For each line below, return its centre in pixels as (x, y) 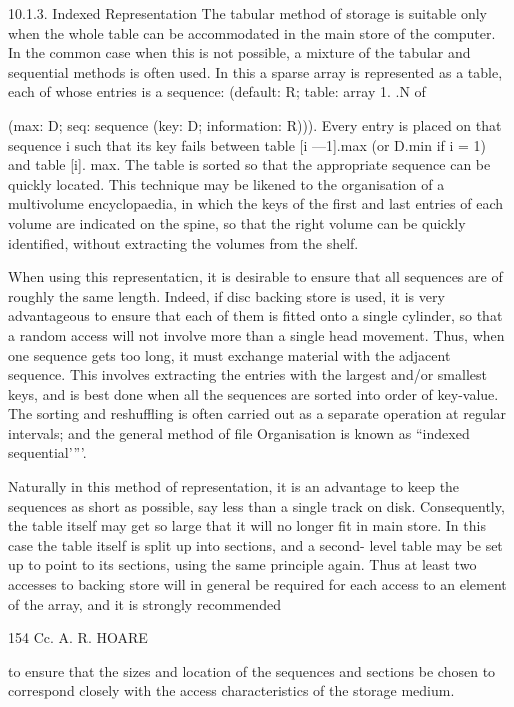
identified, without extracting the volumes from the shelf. (183, 242)
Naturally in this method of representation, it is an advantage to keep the (234, 486)
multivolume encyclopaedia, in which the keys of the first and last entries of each (256, 203)
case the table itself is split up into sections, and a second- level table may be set (255, 544)
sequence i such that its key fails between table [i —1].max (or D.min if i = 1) (247, 144)
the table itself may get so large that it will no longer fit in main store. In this (247, 525)
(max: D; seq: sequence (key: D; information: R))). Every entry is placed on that (255, 124)
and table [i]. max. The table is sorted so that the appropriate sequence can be (249, 164)
